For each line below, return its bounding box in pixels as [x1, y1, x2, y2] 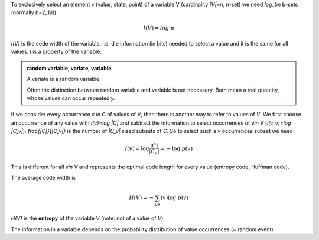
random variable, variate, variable [27, 64, 112, 72]
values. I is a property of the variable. [11, 48, 102, 56]
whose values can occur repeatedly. [27, 95, 115, 102]
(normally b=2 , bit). [11, 9, 58, 16]
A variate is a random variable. [27, 76, 102, 83]
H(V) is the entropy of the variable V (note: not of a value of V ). [11, 215, 165, 222]
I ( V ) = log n [142, 24, 175, 31]
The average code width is [11, 174, 76, 181]
